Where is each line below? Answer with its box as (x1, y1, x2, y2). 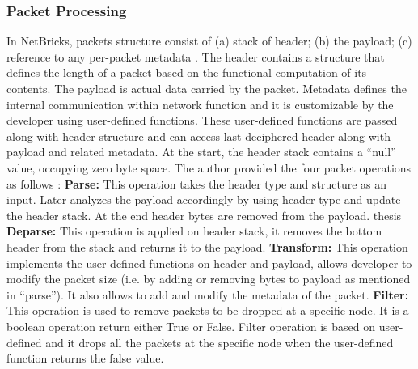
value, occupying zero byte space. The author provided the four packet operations (6, 159, 412, 176)
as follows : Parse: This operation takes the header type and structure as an (6, 175, 387, 192)
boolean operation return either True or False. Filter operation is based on (6, 317, 375, 334)
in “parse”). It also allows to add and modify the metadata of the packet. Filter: (6, 286, 409, 303)
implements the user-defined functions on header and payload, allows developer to (6, 254, 412, 271)
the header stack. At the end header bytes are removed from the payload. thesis (6, 206, 402, 223)
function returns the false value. (6, 350, 164, 367)
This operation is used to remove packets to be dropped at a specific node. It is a (6, 302, 409, 319)
